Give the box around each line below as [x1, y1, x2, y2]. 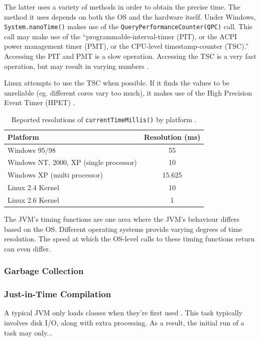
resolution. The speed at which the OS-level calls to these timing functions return [4, 233, 255, 244]
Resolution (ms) [144, 131, 201, 142]
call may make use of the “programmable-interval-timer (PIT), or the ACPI [4, 31, 237, 41]
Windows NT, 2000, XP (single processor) [8, 157, 137, 167]
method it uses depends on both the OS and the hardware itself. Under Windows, [4, 11, 256, 22]
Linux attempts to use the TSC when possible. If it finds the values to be [4, 77, 230, 88]
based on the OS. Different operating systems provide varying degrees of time [4, 223, 242, 234]
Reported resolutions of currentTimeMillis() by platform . [11, 114, 197, 124]
